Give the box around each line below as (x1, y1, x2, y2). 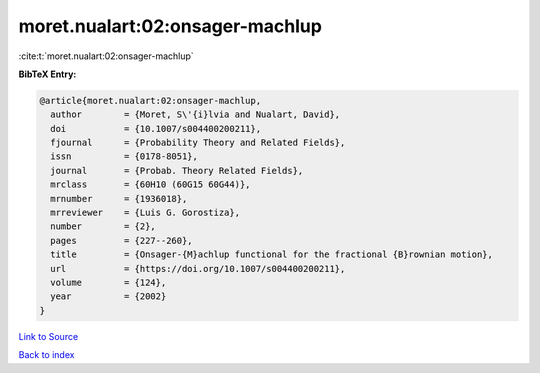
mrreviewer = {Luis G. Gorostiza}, (50, 207, 240, 219)
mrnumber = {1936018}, (50, 193, 188, 204)
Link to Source (18, 330, 79, 342)
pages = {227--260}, (50, 235, 194, 246)
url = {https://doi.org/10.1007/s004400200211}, (50, 263, 346, 274)
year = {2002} (50, 291, 167, 302)
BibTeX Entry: (18, 68, 77, 80)
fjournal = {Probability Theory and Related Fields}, (50, 137, 346, 149)
